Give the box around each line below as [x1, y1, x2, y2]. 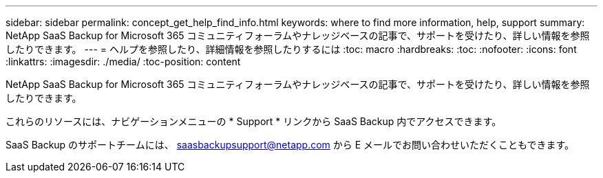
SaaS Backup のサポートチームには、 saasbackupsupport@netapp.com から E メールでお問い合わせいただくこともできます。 [6, 139, 575, 151]
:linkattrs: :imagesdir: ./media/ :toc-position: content [6, 56, 241, 67]
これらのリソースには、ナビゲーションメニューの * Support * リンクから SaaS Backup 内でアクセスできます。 [6, 115, 502, 127]
